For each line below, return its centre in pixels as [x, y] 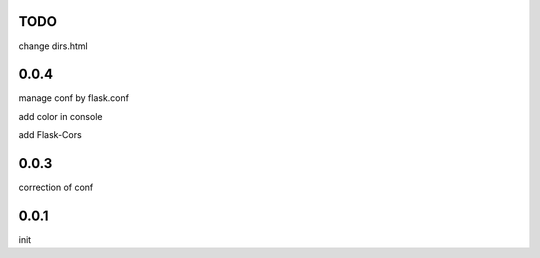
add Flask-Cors [50, 135]
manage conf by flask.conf [74, 98]
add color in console [60, 116]
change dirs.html [53, 46]
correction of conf [56, 187]
